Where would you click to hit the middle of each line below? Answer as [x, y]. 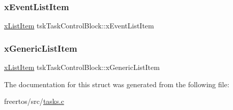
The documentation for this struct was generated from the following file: [117, 84]
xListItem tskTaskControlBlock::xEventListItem [79, 26]
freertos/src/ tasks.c [34, 101]
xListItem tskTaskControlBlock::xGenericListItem [82, 67]
